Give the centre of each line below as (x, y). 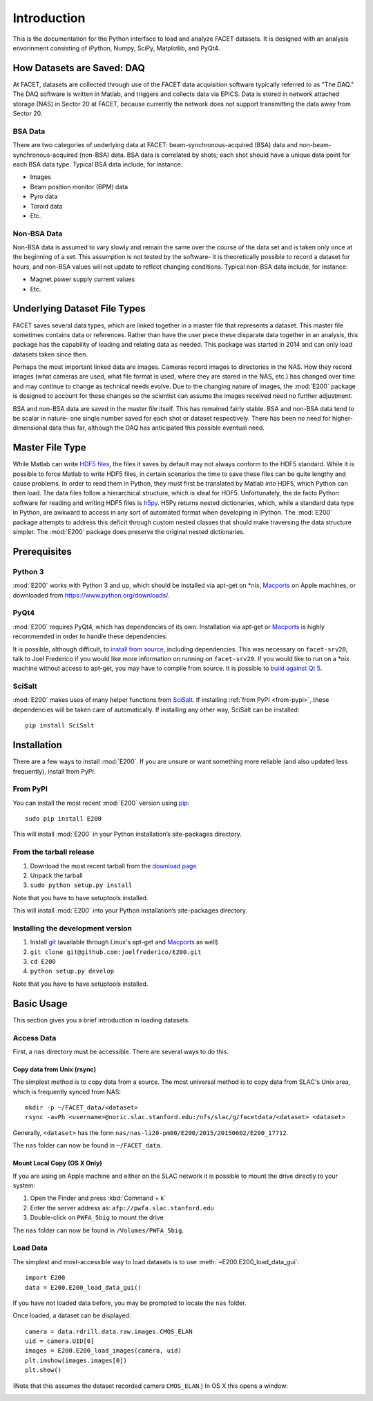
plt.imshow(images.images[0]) (76, 1360)
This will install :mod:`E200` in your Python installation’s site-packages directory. (127, 834)
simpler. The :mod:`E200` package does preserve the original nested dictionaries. (129, 532)
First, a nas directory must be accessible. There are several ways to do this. (121, 1051)
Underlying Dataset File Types (79, 308)
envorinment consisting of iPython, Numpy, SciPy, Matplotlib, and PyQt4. (116, 48)
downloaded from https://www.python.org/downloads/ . (91, 595)
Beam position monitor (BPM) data (79, 187)
